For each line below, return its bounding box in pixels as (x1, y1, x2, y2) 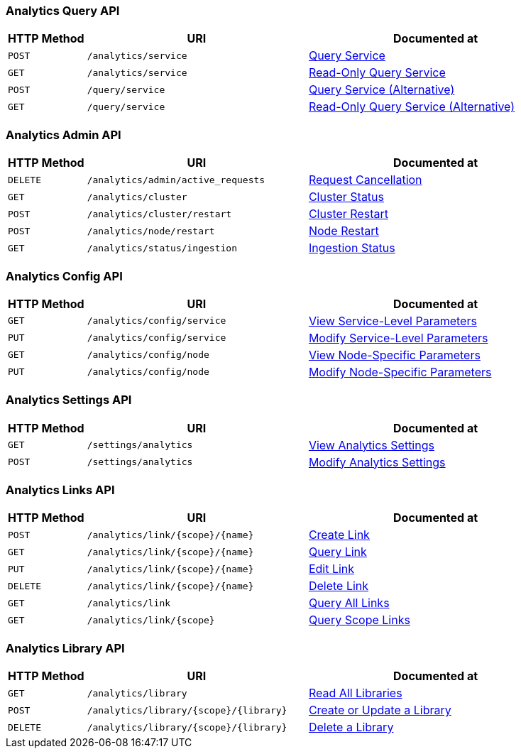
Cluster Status (308, 190, 385, 204)
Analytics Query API (6, 4, 120, 18)
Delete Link (308, 579, 369, 594)
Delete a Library (308, 720, 394, 735)
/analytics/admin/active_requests (87, 174, 265, 185)
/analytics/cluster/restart (87, 208, 232, 219)
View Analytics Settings (308, 437, 434, 452)
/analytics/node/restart (87, 225, 215, 236)
